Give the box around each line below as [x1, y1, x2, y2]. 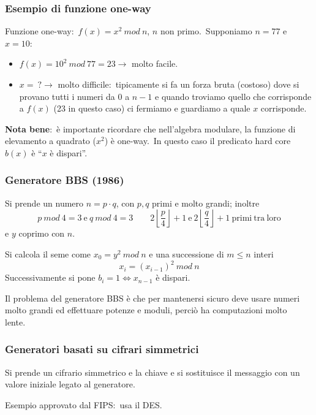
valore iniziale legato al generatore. [5, 378, 135, 390]
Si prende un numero [5, 196, 84, 209]
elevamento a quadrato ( [5, 134, 96, 147]
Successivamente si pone [5, 271, 96, 284]
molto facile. [132, 57, 178, 70]
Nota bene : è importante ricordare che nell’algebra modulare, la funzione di [5, 122, 296, 135]
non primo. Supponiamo [160, 25, 252, 37]
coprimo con [18, 227, 65, 240]
